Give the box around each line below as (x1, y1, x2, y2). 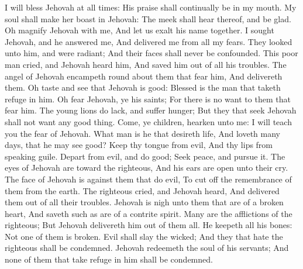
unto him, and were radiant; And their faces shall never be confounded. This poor (5, 47, 298, 59)
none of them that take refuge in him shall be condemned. (5, 253, 213, 265)
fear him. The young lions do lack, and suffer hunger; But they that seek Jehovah (5, 104, 297, 116)
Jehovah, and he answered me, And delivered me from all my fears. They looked (5, 35, 292, 47)
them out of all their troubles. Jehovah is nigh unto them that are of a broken (5, 196, 284, 208)
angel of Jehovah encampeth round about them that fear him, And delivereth (5, 70, 283, 82)
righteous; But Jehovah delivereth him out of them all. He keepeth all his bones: (5, 219, 292, 231)
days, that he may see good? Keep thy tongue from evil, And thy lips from (5, 139, 273, 151)
